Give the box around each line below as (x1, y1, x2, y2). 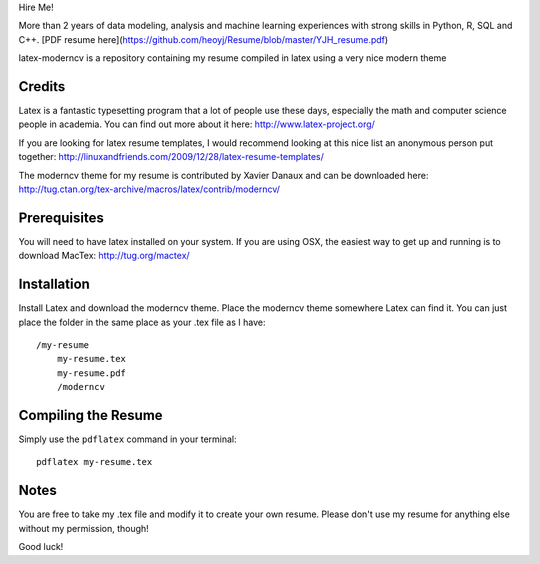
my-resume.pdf (56, 367, 127, 379)
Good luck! (18, 541, 64, 553)
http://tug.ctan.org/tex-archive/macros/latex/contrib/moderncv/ (18, 183, 280, 195)
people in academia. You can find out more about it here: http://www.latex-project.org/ (18, 118, 375, 130)
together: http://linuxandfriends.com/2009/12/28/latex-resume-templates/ (18, 151, 325, 163)
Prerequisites (18, 209, 104, 226)
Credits (18, 78, 66, 95)
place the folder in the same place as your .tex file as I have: (18, 316, 266, 328)
